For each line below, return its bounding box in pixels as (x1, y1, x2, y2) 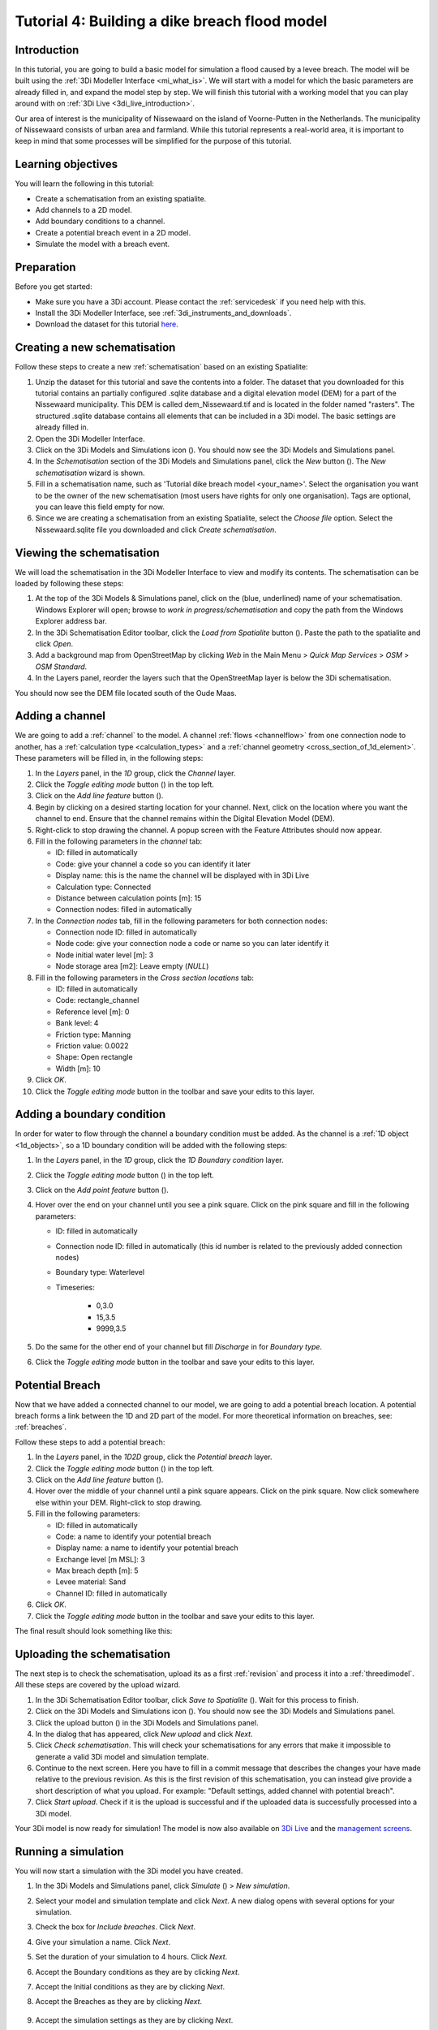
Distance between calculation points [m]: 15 (55, 893, 202, 903)
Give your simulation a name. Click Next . (35, 1937, 170, 1946)
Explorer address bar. (35, 616, 107, 626)
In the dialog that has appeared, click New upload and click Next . (35, 1729, 253, 1738)
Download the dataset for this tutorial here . (35, 319, 178, 329)
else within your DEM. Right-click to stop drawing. (35, 1497, 203, 1507)
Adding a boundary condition (15, 1108, 166, 1121)
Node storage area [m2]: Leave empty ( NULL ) (55, 961, 209, 971)
